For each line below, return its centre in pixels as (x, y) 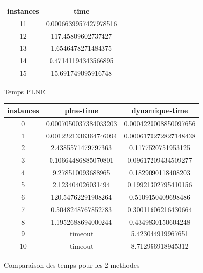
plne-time (81, 110)
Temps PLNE (25, 91)
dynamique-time (160, 110)
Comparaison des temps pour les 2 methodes (72, 265)
